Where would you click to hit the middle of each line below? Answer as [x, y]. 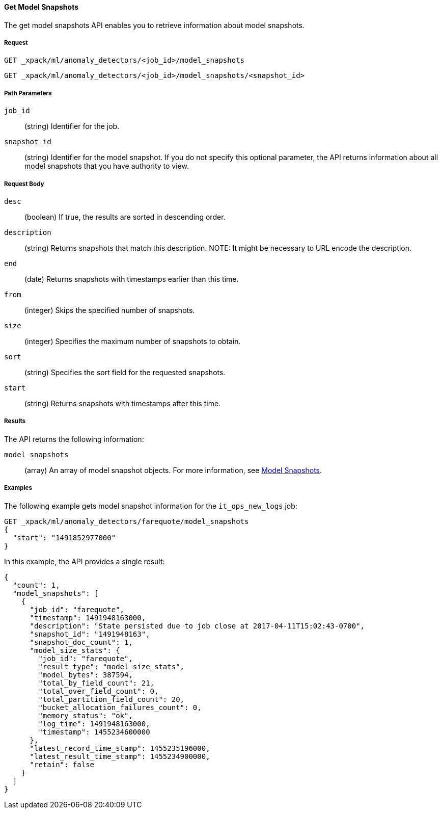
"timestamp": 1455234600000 [94, 732]
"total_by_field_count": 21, [96, 683]
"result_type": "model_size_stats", [112, 666]
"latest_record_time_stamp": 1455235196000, [120, 748]
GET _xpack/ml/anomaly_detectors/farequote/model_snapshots [127, 521]
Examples [18, 488]
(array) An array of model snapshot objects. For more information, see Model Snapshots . [173, 470]
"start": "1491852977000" [64, 537]
